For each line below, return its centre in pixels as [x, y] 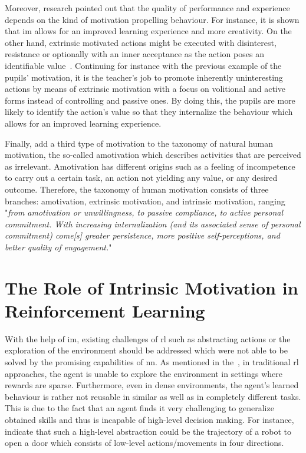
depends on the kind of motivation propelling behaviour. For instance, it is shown [152, 19]
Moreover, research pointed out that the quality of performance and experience [147, 8]
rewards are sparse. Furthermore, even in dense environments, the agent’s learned [152, 385]
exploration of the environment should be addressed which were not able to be [146, 350]
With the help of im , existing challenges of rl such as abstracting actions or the [148, 338]
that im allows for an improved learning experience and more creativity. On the [148, 31]
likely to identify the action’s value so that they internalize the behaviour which [149, 112]
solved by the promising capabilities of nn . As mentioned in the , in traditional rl [152, 361]
